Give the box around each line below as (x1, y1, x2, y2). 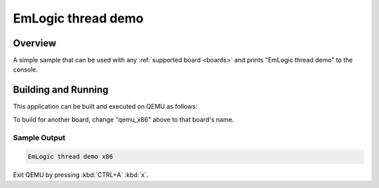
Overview (13, 37, 57, 49)
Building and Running (13, 84, 109, 96)
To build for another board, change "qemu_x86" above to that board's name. (13, 115, 234, 123)
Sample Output (13, 133, 66, 142)
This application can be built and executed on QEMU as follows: (13, 102, 198, 111)
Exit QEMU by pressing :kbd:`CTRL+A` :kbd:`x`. (13, 170, 149, 179)
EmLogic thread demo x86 (27, 153, 114, 161)
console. (13, 65, 39, 74)
